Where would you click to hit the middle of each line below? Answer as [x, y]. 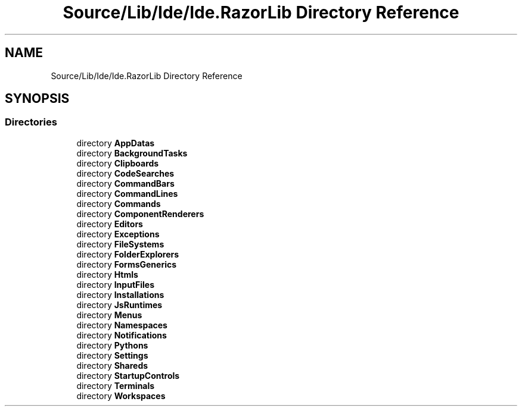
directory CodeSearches [125, 173]
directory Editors [110, 224]
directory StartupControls [128, 375]
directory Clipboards [118, 163]
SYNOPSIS [37, 99]
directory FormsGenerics [127, 264]
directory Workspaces [121, 396]
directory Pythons [112, 345]
